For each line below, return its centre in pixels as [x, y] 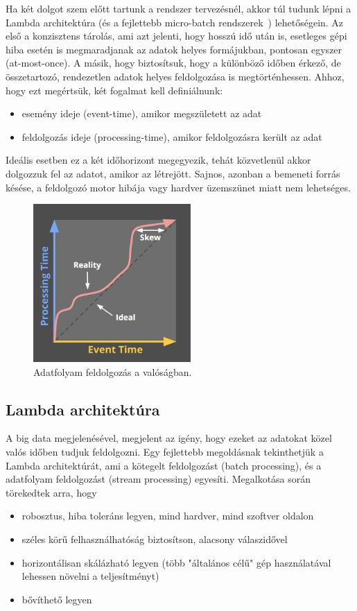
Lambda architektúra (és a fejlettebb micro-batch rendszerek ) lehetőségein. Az [175, 22]
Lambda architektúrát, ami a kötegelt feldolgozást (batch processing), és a [164, 465]
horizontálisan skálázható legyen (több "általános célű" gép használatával [176, 562]
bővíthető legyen [57, 599]
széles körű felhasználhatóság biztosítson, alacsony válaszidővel [155, 539]
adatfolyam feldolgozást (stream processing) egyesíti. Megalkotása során [158, 479]
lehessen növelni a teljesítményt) [90, 576]
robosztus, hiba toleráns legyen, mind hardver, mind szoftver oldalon [168, 516]
